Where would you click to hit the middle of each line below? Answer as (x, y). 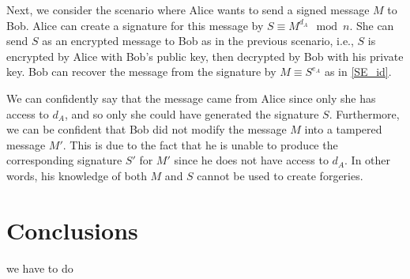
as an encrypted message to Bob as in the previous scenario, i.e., (198, 41)
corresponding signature (64, 160)
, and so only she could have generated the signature (192, 113)
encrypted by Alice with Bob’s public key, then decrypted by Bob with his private (205, 56)
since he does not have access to (251, 160)
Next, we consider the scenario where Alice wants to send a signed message (188, 9)
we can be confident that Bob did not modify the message (147, 129)
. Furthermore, (364, 113)
